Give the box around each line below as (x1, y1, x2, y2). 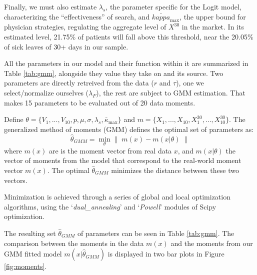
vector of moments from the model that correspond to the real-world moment (4, 155, 241, 165)
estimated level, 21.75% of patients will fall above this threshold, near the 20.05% (4, 31, 253, 41)
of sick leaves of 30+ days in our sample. (4, 41, 128, 51)
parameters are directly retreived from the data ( (4, 77, 154, 88)
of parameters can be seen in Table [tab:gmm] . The (77, 227, 234, 238)
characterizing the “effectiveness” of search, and (4, 11, 150, 21)
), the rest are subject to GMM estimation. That (96, 87, 245, 97)
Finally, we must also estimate (4, 1, 97, 11)
